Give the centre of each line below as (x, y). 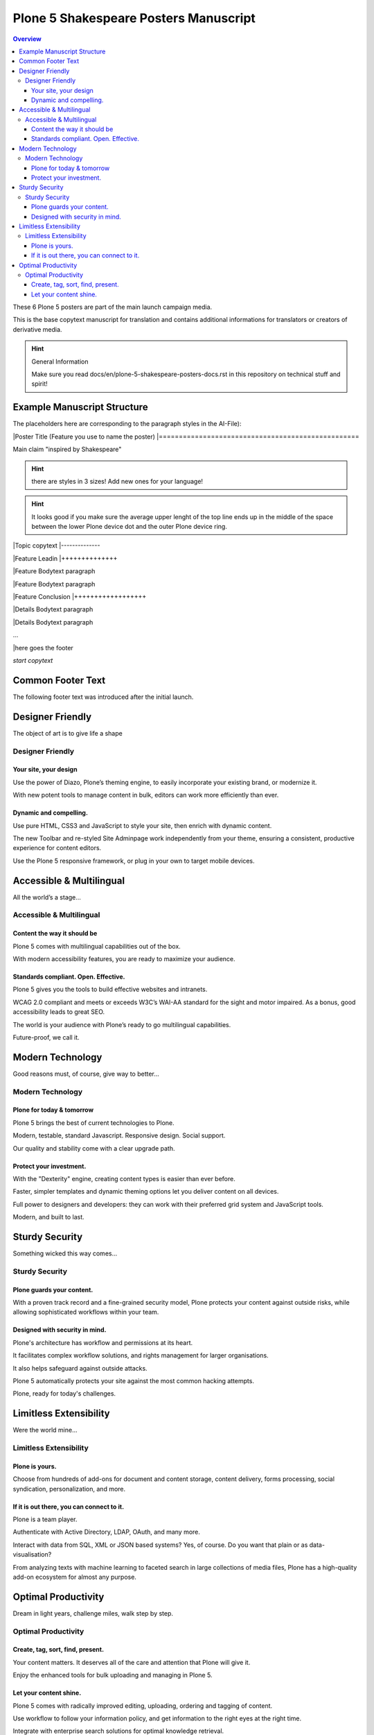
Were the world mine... (45, 1430)
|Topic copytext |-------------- (56, 545)
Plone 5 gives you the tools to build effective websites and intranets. (110, 990)
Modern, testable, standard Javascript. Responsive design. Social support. (119, 1135)
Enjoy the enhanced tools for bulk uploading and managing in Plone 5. (113, 1675)
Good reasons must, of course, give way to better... (86, 1074)
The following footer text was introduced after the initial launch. (103, 697)
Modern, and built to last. (48, 1217)
